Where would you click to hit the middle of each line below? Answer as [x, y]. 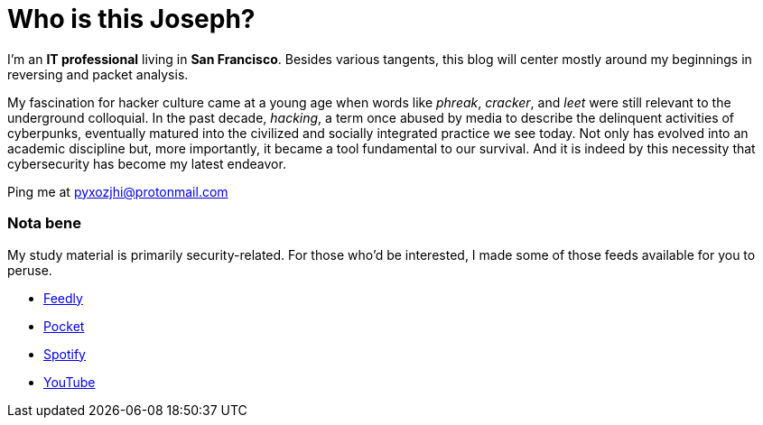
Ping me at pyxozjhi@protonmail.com [118, 191]
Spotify [65, 354]
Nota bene [44, 223]
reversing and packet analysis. [98, 74]
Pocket [64, 326]
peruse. [30, 270]
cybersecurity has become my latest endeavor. [147, 163]
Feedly [63, 298]
